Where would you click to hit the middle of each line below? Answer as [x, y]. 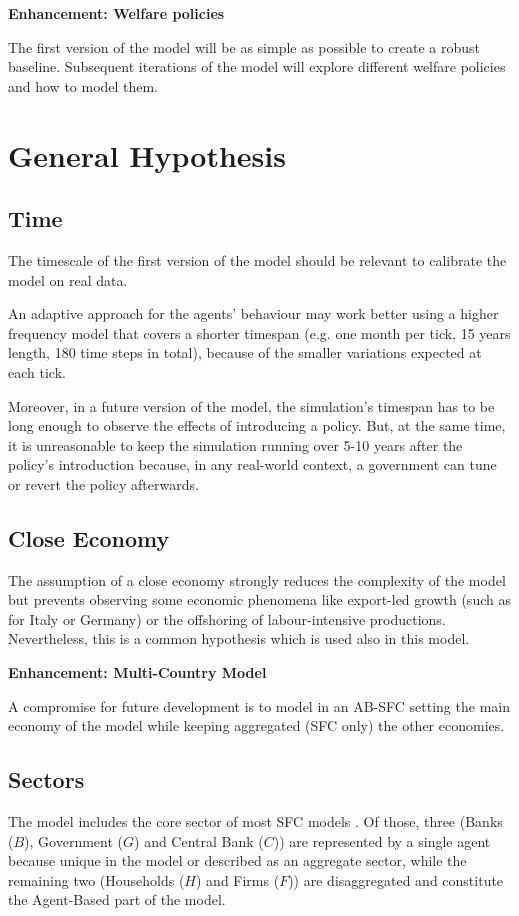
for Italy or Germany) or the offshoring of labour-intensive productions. [227, 618]
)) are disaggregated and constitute [396, 879]
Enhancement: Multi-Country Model [137, 672]
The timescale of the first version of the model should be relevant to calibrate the [257, 259]
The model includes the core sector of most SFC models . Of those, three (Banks [255, 821]
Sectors [46, 779]
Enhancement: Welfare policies [116, 13]
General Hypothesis [147, 154]
